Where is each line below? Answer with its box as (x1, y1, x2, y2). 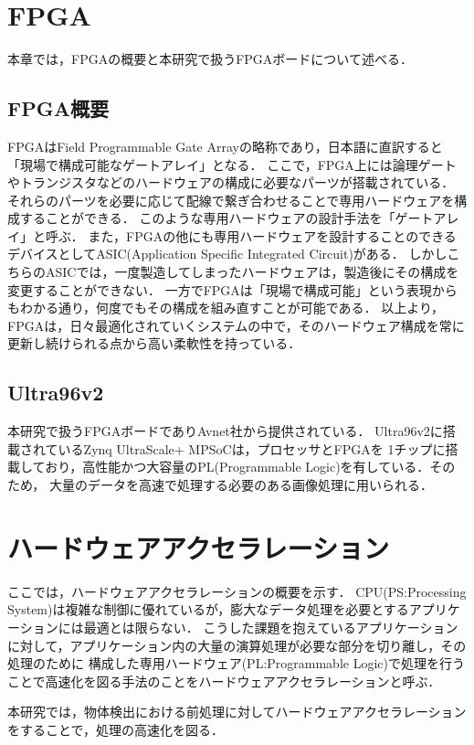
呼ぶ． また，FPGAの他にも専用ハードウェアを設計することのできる (45, 226, 457, 245)
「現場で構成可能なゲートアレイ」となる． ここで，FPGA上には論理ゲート (7, 154, 457, 174)
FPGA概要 (7, 94, 109, 122)
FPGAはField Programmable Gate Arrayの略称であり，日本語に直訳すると (7, 136, 443, 155)
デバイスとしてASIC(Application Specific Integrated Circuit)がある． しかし (7, 244, 448, 263)
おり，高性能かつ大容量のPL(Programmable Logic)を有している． (45, 457, 430, 476)
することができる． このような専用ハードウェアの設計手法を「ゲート (19, 208, 434, 228)
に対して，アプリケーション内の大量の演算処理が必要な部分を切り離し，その (7, 635, 467, 655)
